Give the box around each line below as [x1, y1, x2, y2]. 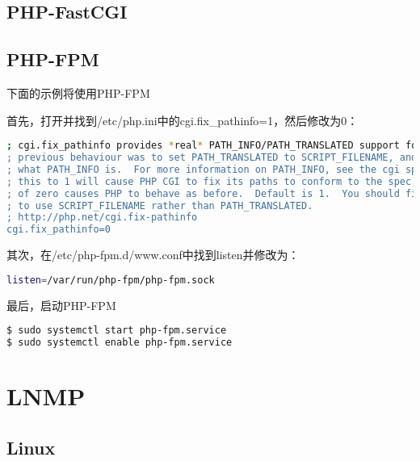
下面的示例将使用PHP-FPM [6, 84, 150, 101]
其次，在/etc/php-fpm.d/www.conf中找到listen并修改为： [6, 246, 300, 263]
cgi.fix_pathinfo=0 [6, 224, 111, 236]
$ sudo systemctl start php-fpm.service [6, 325, 227, 337]
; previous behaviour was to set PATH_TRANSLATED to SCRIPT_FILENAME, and [6, 152, 418, 164]
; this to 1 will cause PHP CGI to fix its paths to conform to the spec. [6, 175, 418, 187]
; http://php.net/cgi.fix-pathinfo [6, 212, 198, 224]
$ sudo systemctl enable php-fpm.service [6, 337, 233, 349]
